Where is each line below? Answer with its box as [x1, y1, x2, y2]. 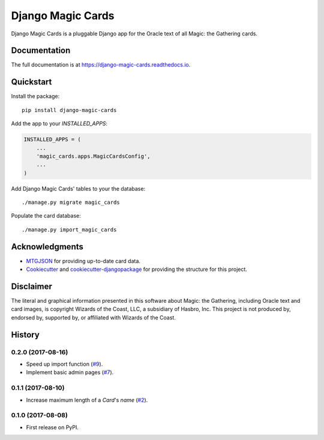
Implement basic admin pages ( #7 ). [26, 369, 114, 376]
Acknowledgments [11, 242, 84, 252]
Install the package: [11, 93, 60, 100]
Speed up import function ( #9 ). [26, 360, 103, 367]
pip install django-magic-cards [22, 107, 117, 113]
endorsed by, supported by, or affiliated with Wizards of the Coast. [11, 314, 176, 321]
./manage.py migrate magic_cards [22, 199, 120, 206]
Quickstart [11, 77, 52, 87]
